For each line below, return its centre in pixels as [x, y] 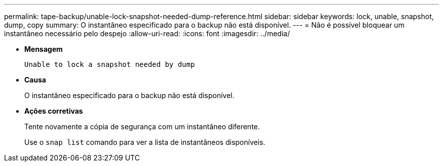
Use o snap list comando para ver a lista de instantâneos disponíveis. [145, 142]
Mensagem [44, 49]
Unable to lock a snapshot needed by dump [110, 64]
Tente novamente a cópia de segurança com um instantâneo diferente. [142, 127]
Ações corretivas [54, 111]
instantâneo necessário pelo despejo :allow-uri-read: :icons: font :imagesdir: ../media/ [147, 33]
